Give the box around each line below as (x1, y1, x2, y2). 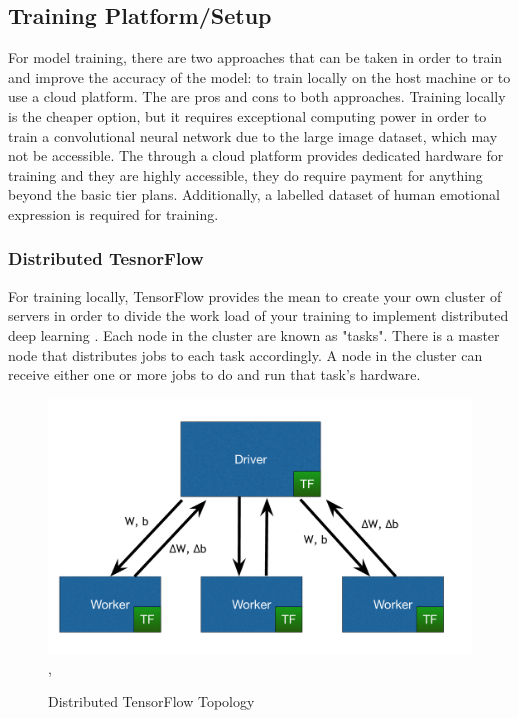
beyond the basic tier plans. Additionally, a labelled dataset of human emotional (8, 184, 500, 205)
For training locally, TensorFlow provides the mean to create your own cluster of (8, 285, 502, 306)
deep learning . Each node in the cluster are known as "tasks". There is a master (8, 324, 500, 345)
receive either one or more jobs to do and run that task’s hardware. (8, 364, 421, 385)
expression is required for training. (8, 203, 219, 224)
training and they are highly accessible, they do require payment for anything (8, 164, 483, 185)
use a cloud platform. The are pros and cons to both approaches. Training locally (8, 86, 506, 107)
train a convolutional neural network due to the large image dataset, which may (8, 125, 498, 146)
